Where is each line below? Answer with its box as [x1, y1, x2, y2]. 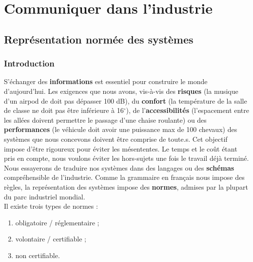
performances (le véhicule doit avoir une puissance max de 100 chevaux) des [4, 124, 237, 134]
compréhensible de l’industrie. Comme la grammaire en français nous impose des [4, 172, 245, 182]
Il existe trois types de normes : [4, 201, 98, 211]
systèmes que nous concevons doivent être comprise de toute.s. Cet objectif [4, 133, 228, 144]
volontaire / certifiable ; [15, 234, 86, 244]
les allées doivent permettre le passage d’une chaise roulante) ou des [4, 114, 207, 125]
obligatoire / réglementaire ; [15, 217, 99, 227]
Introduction [4, 57, 55, 69]
